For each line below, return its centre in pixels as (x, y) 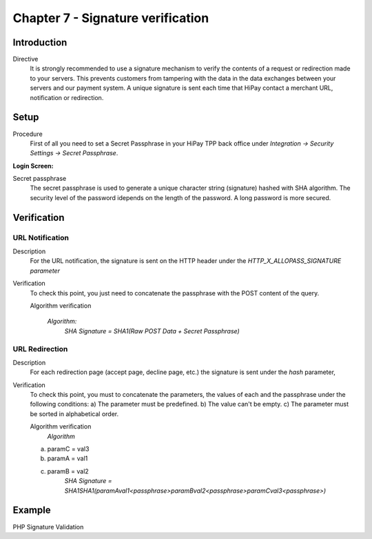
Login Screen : (33, 166)
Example (32, 510)
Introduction (40, 42)
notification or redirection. (67, 97)
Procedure (28, 134)
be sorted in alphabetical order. (74, 413)
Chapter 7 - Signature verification (111, 18)
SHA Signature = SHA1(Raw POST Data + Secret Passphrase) (152, 331)
